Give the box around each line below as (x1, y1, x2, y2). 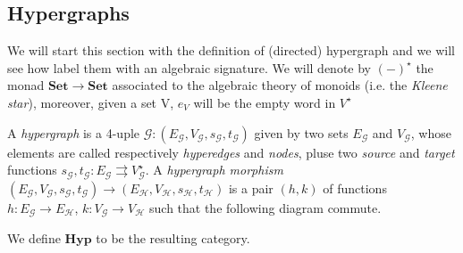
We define (7, 229, 61, 248)
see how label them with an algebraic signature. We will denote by (7, 58, 371, 77)
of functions (323, 178, 387, 197)
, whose (410, 123, 451, 142)
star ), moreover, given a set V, (7, 93, 174, 111)
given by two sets (254, 123, 349, 142)
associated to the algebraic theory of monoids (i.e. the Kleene (112, 76, 448, 94)
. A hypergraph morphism (145, 160, 283, 179)
